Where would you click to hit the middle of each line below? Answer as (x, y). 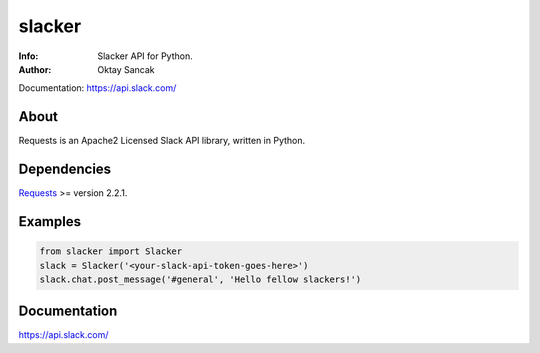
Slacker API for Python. (145, 56)
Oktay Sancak (126, 69)
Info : (28, 56)
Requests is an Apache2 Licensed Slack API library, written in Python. (162, 141)
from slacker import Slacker (111, 251)
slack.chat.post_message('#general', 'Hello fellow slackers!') (200, 279)
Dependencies (65, 169)
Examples (50, 221)
